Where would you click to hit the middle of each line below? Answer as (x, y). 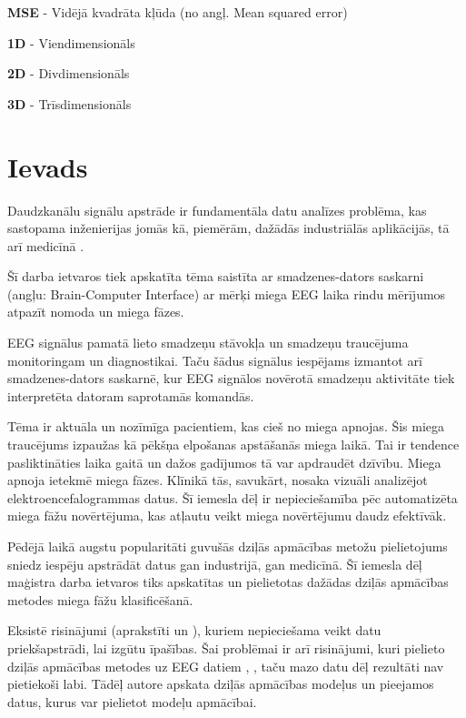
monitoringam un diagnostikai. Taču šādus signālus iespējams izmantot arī (215, 360)
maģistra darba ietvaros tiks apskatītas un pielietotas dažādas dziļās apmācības (228, 582)
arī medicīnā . (46, 245)
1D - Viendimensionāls (71, 42)
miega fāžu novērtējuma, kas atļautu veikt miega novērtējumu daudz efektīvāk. (227, 516)
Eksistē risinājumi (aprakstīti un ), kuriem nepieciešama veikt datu (194, 630)
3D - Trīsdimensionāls (69, 103)
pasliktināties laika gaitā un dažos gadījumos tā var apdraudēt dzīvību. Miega (224, 462)
